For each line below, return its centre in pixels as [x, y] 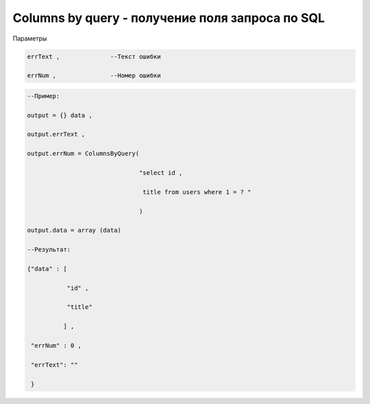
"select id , [161, 173]
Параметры [30, 38]
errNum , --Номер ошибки [94, 76]
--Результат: [49, 250]
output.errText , [56, 134]
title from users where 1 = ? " [197, 192]
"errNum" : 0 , [57, 346]
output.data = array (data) [74, 230]
